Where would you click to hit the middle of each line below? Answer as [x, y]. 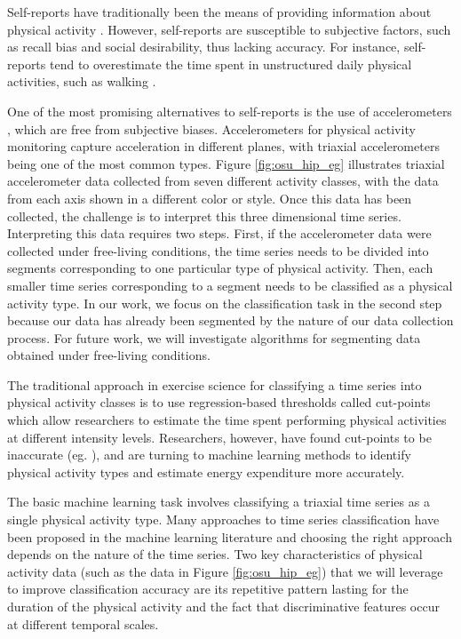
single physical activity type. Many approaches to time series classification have [223, 519]
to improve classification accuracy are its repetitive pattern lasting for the [208, 589]
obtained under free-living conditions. [109, 355]
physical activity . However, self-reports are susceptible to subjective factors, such [229, 29]
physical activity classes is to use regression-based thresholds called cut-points [219, 402]
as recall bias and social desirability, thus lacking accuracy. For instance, [204, 47]
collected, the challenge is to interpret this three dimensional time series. [204, 216]
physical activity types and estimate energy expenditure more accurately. [206, 471]
